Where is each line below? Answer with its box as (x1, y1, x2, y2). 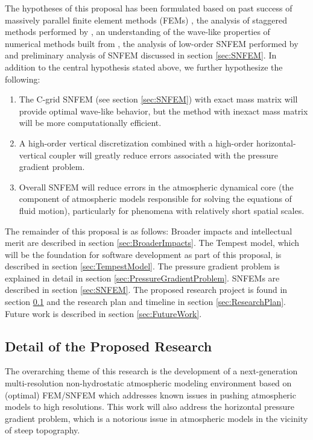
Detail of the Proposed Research (5, 336, 212, 355)
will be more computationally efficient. (19, 116, 162, 129)
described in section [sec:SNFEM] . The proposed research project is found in (5, 283, 288, 296)
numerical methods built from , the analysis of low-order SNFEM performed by (5, 37, 299, 49)
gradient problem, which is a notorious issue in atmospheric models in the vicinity (5, 412, 308, 424)
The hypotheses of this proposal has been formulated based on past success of (5, 2, 292, 14)
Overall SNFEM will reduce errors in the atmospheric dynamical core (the (19, 180, 294, 193)
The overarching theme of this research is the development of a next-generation (5, 365, 298, 377)
